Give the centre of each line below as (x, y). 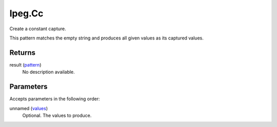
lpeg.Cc (26, 13)
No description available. (49, 72)
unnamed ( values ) (29, 108)
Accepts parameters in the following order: (55, 99)
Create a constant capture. (38, 29)
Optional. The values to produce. (57, 115)
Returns (23, 52)
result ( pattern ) (25, 65)
